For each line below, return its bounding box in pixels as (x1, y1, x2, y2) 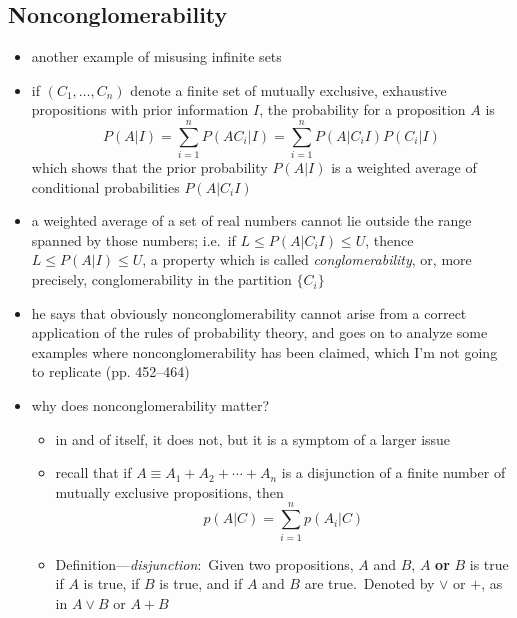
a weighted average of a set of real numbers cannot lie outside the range (31, 210, 472, 231)
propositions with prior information (31, 99, 249, 120)
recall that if (55, 462, 132, 483)
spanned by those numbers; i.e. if (31, 229, 236, 250)
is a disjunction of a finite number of (281, 462, 506, 483)
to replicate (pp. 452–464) (31, 361, 190, 382)
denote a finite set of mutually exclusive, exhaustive (130, 79, 447, 100)
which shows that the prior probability (31, 157, 268, 178)
